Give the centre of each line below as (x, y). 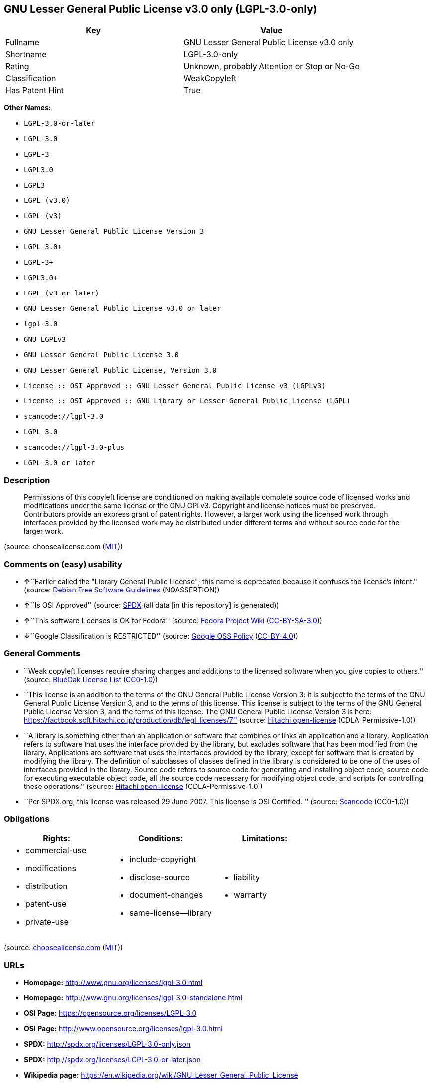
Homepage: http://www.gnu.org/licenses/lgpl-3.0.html (113, 983)
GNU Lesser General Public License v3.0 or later (123, 309)
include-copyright (163, 859)
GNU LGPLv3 (45, 340)
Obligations (27, 819)
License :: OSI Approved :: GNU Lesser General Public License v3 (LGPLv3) (175, 386)
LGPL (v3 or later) (62, 293)
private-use (47, 922)
